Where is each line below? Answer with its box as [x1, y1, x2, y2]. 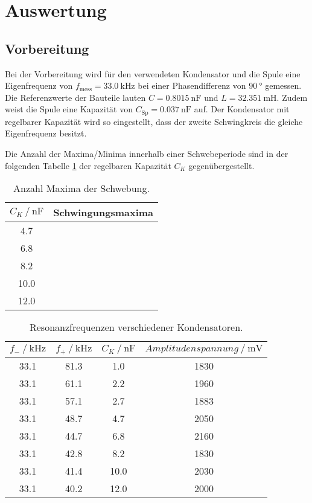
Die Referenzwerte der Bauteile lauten [5, 91, 146, 103]
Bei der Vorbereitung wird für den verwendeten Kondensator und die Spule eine [5, 67, 301, 80]
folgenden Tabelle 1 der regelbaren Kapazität [5, 159, 171, 171]
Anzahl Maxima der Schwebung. [13, 181, 150, 196]
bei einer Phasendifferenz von [138, 79, 246, 92]
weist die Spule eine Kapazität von [5, 103, 133, 115]
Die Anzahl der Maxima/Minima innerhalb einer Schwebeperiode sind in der [5, 147, 288, 159]
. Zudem [276, 91, 308, 103]
